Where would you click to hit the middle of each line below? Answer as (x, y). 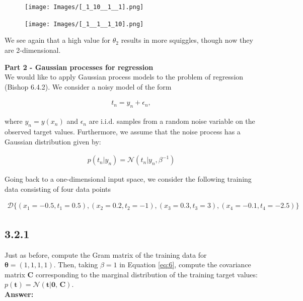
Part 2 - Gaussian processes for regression (79, 67)
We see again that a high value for (58, 40)
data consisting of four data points (58, 189)
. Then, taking (76, 265)
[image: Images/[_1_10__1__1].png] (84, 7)
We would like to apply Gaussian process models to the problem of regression (124, 77)
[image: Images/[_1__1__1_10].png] (84, 24)
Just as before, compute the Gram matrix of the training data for (106, 254)
